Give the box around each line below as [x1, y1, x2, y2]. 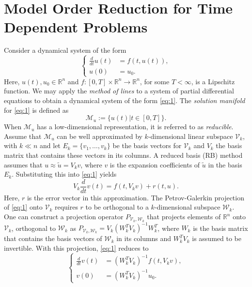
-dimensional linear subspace [148, 131, 233, 141]
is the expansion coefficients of [110, 159, 200, 169]
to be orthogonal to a [85, 202, 149, 212]
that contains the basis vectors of [4, 233, 102, 243]
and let [40, 140, 61, 151]
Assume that [4, 131, 42, 141]
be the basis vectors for [112, 140, 182, 151]
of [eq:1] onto [4, 202, 43, 212]
